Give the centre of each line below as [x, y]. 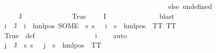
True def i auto [65, 35]
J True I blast [96, 16]
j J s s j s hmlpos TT [53, 45]
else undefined [190, 6]
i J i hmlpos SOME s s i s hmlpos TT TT [90, 26]
